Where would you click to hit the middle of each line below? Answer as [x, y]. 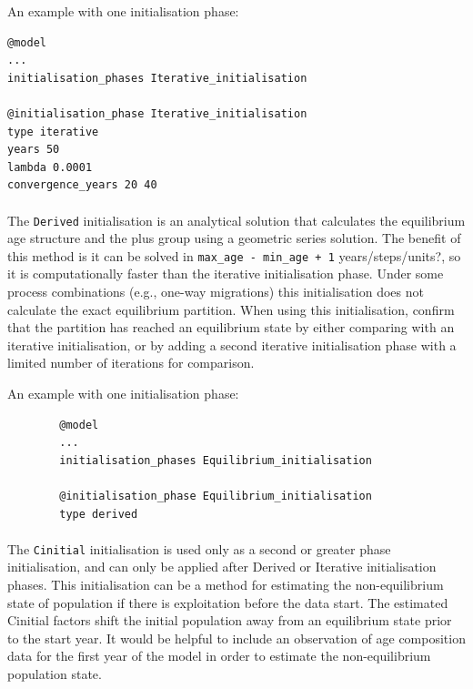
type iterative [53, 132]
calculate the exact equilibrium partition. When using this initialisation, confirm [231, 309]
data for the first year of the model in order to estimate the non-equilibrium [219, 656]
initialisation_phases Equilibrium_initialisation [216, 460]
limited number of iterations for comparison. [131, 363]
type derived [99, 514]
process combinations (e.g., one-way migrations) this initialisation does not [216, 292]
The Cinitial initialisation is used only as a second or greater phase [199, 548]
